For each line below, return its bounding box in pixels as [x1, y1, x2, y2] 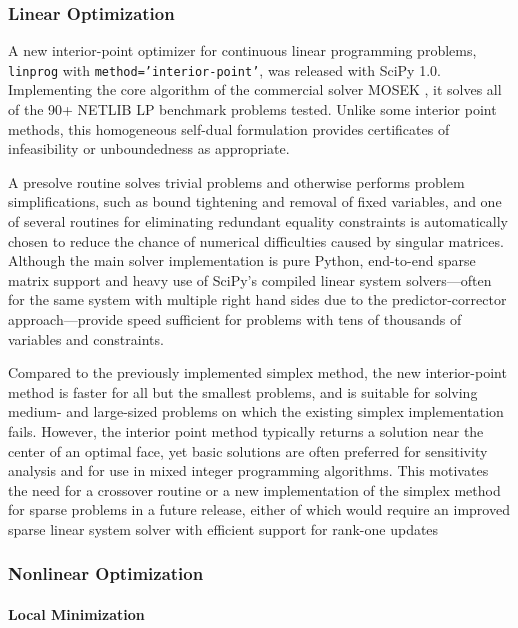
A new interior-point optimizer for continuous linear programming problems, [8, 40, 477, 61]
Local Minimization [8, 603, 145, 624]
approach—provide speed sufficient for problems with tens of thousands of [8, 309, 462, 329]
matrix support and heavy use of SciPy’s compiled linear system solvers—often [8, 269, 492, 290]
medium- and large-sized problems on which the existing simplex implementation [8, 401, 504, 422]
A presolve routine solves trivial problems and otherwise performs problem [8, 171, 465, 192]
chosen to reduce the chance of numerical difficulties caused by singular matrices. [8, 230, 504, 251]
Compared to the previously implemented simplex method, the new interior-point [8, 362, 507, 383]
